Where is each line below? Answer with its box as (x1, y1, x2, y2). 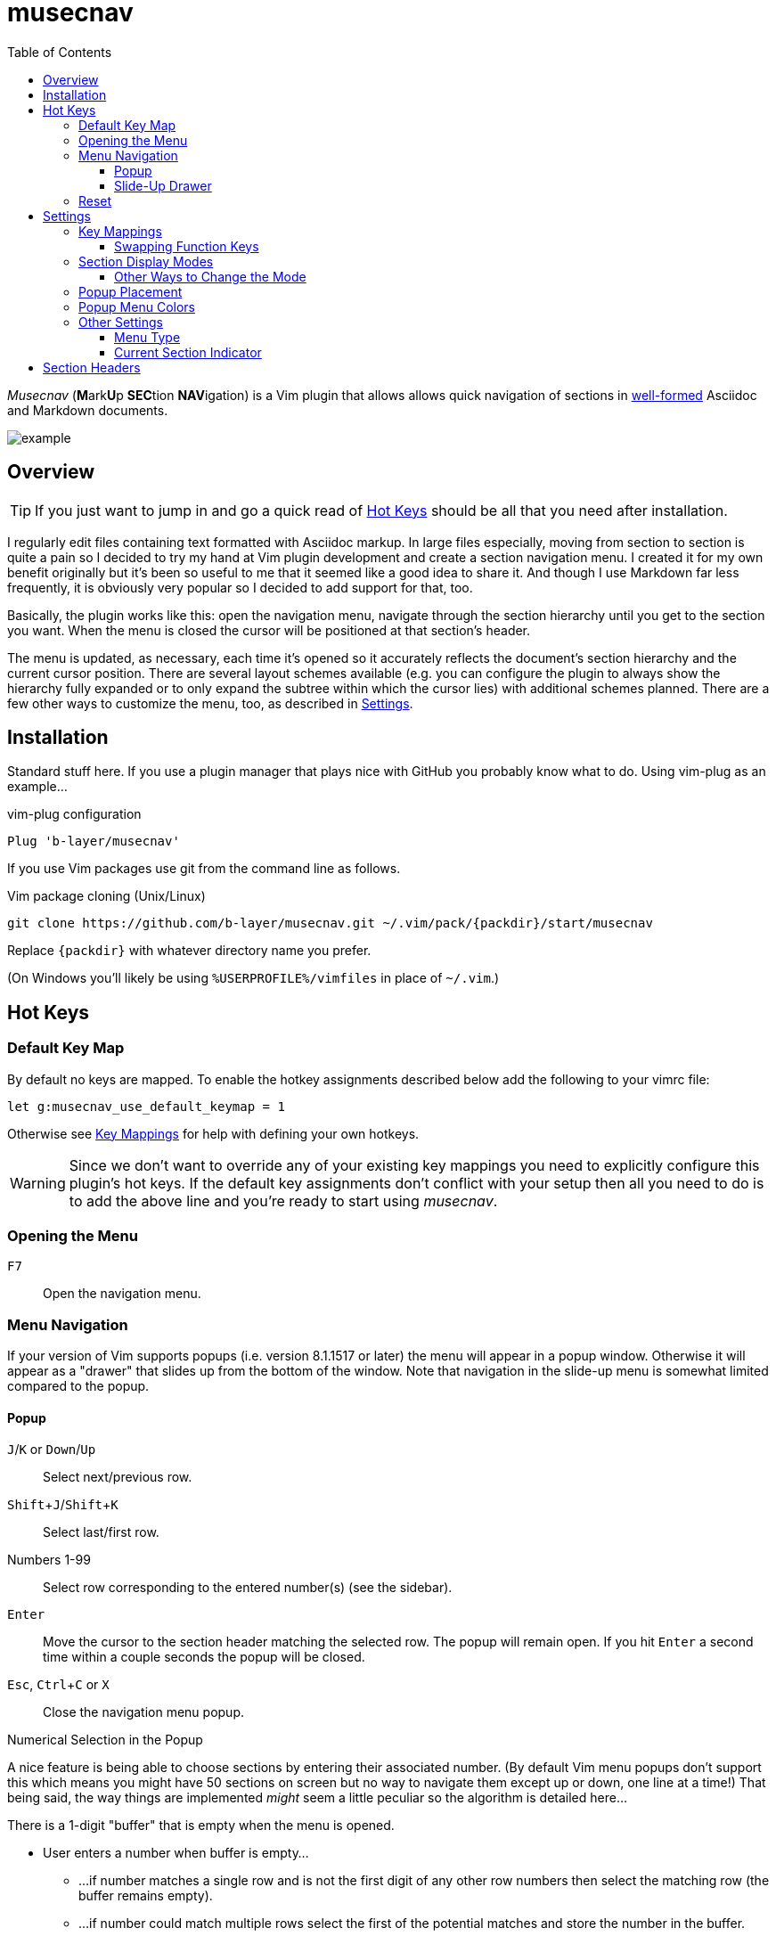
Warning (10, 1173, 66, 1192)
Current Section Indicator (114, 344, 262, 360)
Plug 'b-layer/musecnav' (7, 834, 180, 849)
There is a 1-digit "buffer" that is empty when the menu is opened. (7, 1818, 395, 1834)
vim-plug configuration (7, 806, 142, 822)
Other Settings (78, 314, 163, 330)
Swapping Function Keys (114, 238, 259, 254)
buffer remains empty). (78, 1888, 213, 1904)
